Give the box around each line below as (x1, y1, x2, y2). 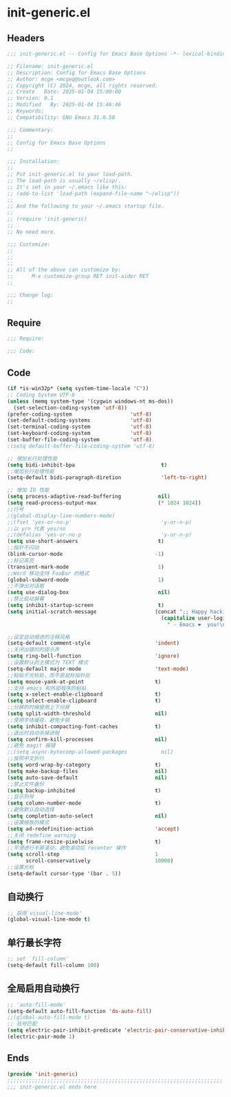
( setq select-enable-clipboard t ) (7, 697, 162, 705)
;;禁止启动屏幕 (7, 595, 45, 603)
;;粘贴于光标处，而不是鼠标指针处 (7, 672, 91, 679)
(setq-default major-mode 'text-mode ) (7, 665, 189, 672)
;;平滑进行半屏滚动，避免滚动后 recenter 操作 (7, 844, 126, 851)
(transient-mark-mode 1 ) (7, 563, 165, 571)
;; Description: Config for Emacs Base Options (7, 69, 146, 76)
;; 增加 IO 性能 (7, 487, 49, 493)
